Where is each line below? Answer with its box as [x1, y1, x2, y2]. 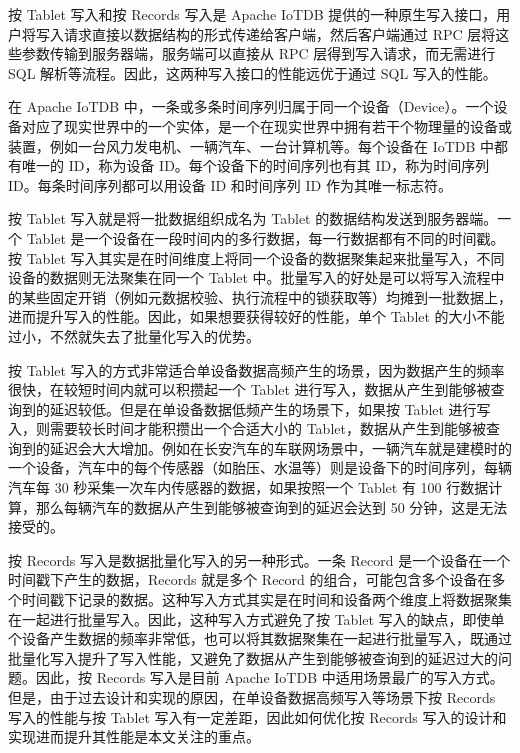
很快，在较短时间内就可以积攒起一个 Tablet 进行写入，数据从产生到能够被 [8, 379, 491, 400]
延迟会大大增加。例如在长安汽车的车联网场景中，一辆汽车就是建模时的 [49, 437, 512, 458]
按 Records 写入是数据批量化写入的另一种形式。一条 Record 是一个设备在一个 [8, 549, 511, 570]
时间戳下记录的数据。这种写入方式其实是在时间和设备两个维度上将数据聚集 [21, 589, 512, 610]
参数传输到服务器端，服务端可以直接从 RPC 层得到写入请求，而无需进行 [21, 43, 496, 64]
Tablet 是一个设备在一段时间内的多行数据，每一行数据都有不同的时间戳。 [26, 227, 505, 248]
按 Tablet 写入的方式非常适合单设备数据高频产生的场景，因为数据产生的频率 [8, 359, 505, 380]
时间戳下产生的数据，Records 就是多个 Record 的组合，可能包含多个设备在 [8, 569, 492, 590]
